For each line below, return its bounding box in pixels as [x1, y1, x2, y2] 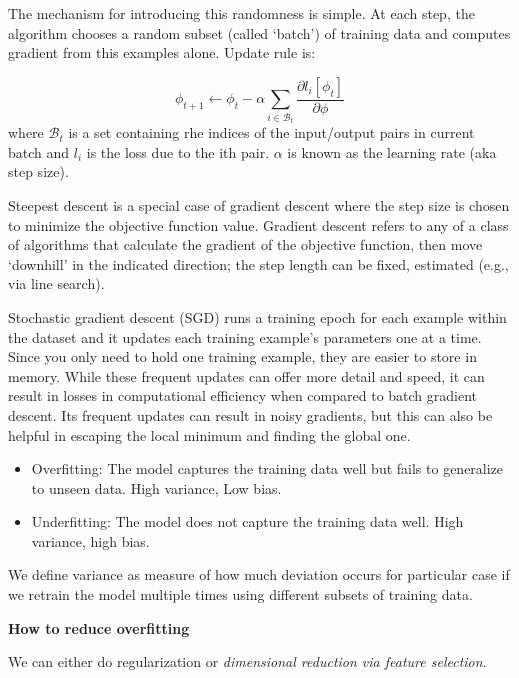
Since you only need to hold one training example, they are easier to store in [8, 346, 477, 367]
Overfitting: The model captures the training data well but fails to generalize [31, 458, 504, 479]
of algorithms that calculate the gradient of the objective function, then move [8, 234, 483, 255]
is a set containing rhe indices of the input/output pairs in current [68, 122, 475, 143]
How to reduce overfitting [8, 617, 190, 638]
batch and [8, 141, 70, 162]
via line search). [8, 273, 105, 294]
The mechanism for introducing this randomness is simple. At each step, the [8, 3, 475, 23]
